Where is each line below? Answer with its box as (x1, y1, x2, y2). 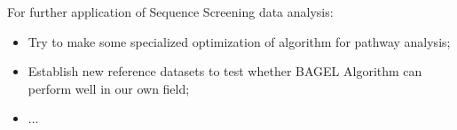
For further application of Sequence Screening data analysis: (7, 3, 334, 20)
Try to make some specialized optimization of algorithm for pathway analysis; (28, 32, 451, 50)
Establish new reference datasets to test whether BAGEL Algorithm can (28, 62, 422, 80)
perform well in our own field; (28, 79, 190, 97)
